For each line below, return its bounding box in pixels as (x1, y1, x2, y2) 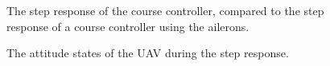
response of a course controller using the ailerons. (6, 17, 250, 34)
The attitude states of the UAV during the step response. (6, 45, 289, 61)
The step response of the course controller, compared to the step (6, 2, 324, 18)
